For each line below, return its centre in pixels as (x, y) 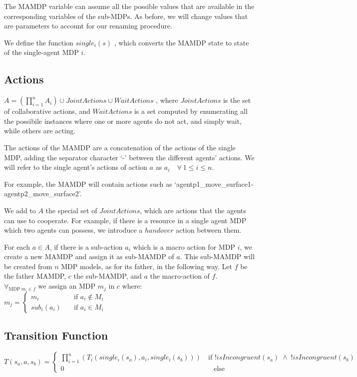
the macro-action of (180, 276)
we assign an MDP (67, 286)
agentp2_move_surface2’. (43, 193)
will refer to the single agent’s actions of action (76, 167)
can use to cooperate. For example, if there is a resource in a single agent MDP (125, 220)
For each (17, 246)
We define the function (39, 42)
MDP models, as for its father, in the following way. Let (147, 266)
